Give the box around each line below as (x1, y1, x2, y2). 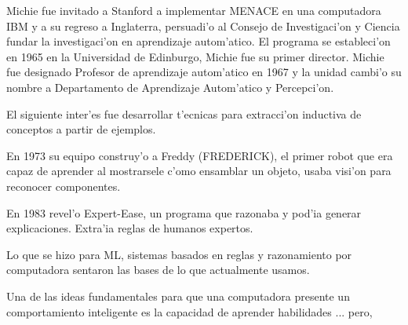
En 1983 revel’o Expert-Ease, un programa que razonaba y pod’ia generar (6, 204, 362, 221)
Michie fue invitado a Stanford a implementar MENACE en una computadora (6, 2, 381, 18)
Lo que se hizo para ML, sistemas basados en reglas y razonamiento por (6, 246, 352, 262)
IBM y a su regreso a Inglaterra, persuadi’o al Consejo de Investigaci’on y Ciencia (6, 17, 400, 34)
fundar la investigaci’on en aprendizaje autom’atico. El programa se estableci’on (6, 33, 391, 49)
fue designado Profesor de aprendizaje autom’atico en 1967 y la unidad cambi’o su (6, 64, 402, 80)
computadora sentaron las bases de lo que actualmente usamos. (6, 261, 310, 278)
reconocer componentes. (6, 177, 121, 194)
